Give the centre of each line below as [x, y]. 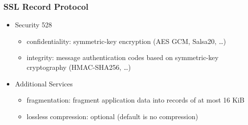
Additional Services [44, 83]
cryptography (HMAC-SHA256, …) [79, 67]
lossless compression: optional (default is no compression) [112, 116]
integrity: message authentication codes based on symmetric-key [123, 57]
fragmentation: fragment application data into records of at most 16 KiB [135, 100]
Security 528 [34, 25]
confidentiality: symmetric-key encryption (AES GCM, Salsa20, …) [126, 41]
